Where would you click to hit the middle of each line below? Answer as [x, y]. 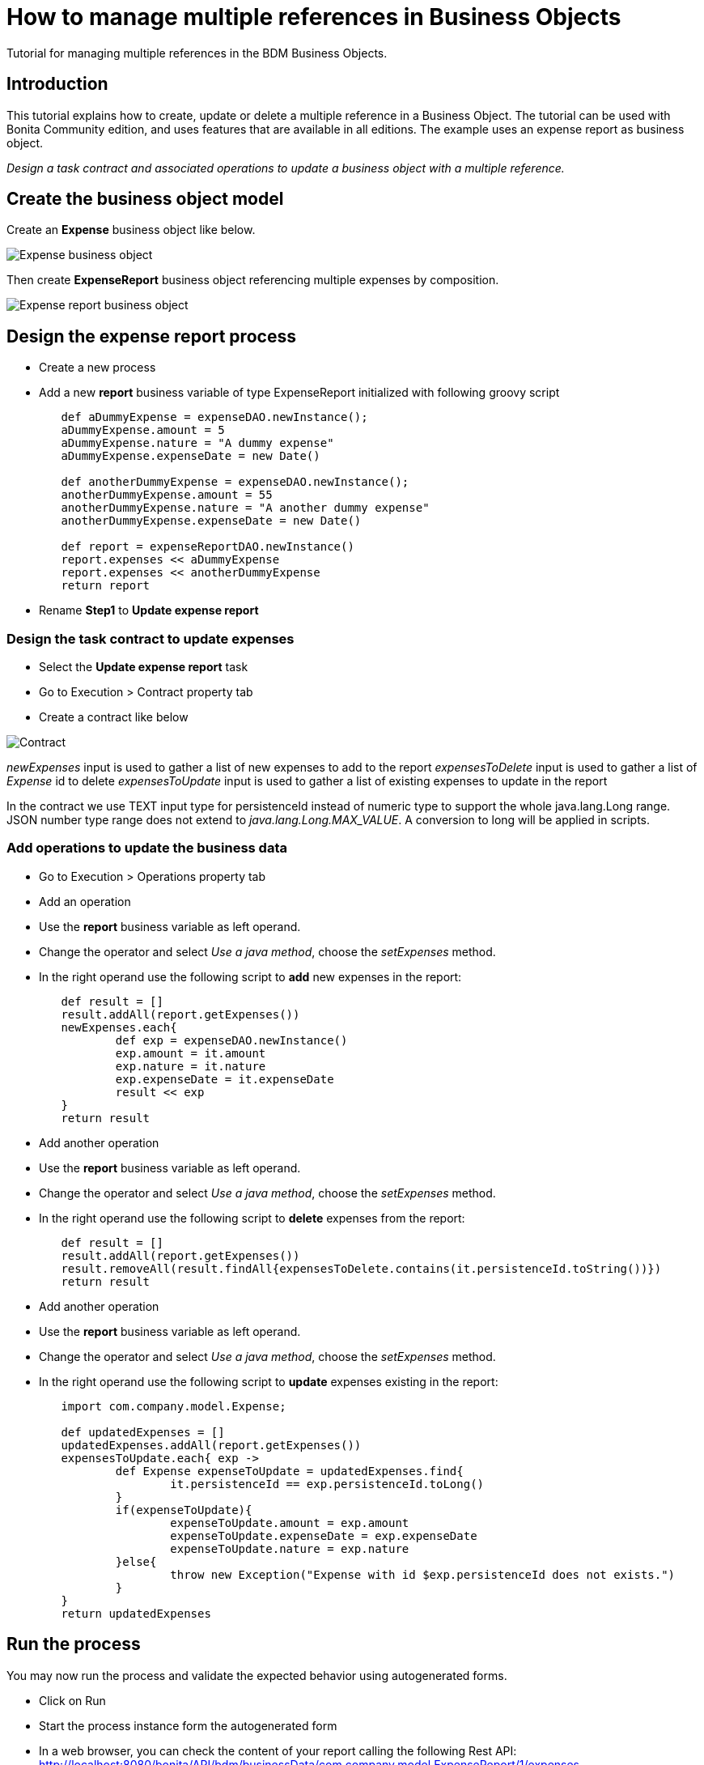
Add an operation [85, 901]
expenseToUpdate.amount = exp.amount [290, 1523]
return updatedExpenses [136, 1613]
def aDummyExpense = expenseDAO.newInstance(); [214, 417]
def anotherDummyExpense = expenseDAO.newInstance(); [235, 482]
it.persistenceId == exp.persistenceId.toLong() [327, 1484]
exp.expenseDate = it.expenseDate [225, 1079]
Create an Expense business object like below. [131, 230]
